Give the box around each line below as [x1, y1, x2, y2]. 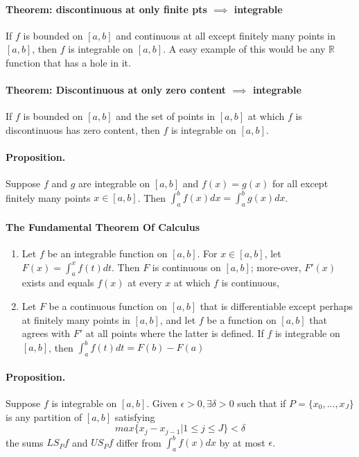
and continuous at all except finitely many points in [116, 28, 335, 42]
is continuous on [152, 259, 221, 274]
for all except [272, 176, 329, 191]
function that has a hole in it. [6, 55, 131, 69]
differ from [116, 435, 161, 449]
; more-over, [250, 259, 301, 274]
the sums [6, 435, 44, 449]
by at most [219, 435, 265, 449]
